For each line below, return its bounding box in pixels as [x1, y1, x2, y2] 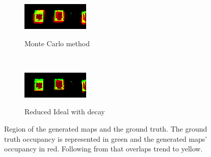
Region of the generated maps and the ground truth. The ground [4, 123, 207, 134]
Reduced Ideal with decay [24, 106, 105, 117]
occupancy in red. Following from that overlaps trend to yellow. [4, 143, 203, 154]
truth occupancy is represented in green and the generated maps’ [4, 133, 207, 144]
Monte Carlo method [24, 38, 90, 48]
